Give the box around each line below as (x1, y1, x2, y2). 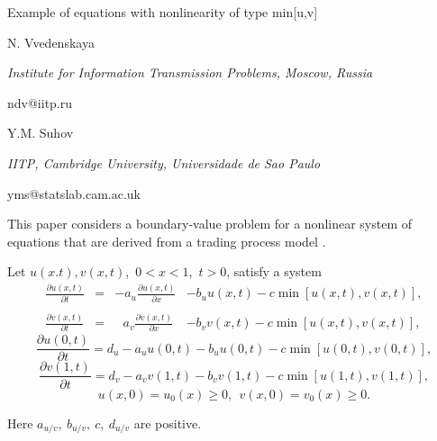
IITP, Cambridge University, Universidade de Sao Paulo (7, 153, 321, 172)
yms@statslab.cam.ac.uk (7, 184, 141, 202)
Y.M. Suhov (7, 123, 74, 142)
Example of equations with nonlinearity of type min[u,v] (7, 3, 318, 21)
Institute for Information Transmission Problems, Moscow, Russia (7, 63, 373, 82)
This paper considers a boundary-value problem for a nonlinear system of (7, 214, 413, 233)
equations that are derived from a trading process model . (7, 231, 326, 250)
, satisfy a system (226, 262, 322, 281)
